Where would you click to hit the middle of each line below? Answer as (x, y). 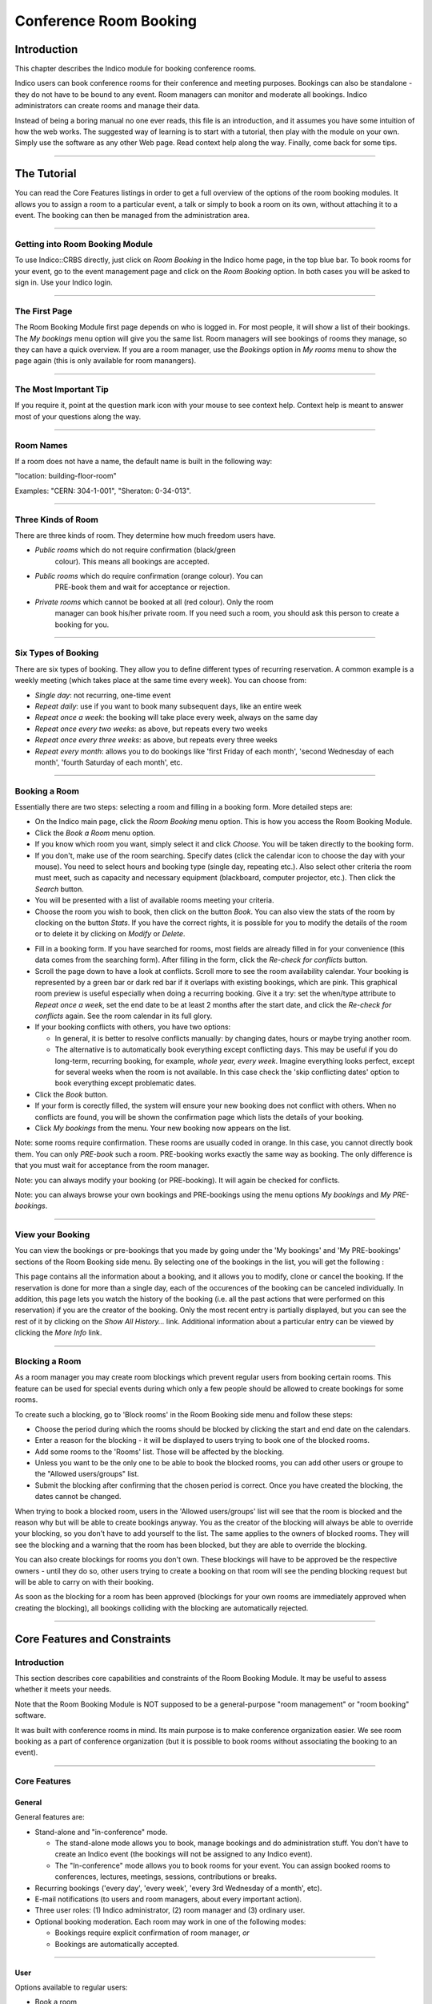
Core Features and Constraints (93, 1639)
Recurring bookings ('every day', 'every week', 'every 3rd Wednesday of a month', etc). (178, 1888)
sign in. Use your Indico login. (64, 283)
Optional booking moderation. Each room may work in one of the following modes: (170, 1921)
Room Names (41, 445)
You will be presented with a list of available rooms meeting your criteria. (154, 900)
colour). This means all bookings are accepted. (132, 561)
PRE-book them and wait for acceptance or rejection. (142, 587)
